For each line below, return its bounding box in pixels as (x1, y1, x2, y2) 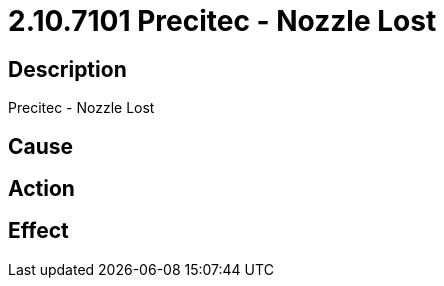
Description (8, 56, 127, 82)
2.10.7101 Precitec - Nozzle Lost (8, 4, 437, 38)
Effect (8, 218, 69, 244)
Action (8, 176, 75, 202)
